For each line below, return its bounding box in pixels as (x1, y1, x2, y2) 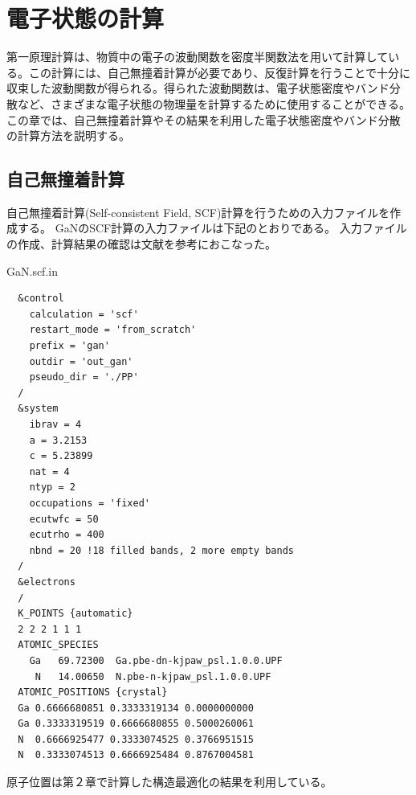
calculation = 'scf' (29, 308, 139, 320)
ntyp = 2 (29, 482, 75, 494)
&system (18, 403, 59, 415)
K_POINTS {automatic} (18, 608, 133, 620)
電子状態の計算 (6, 2, 165, 35)
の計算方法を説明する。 (6, 127, 130, 144)
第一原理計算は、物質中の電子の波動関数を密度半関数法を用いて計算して (6, 48, 389, 65)
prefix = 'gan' (29, 340, 110, 352)
